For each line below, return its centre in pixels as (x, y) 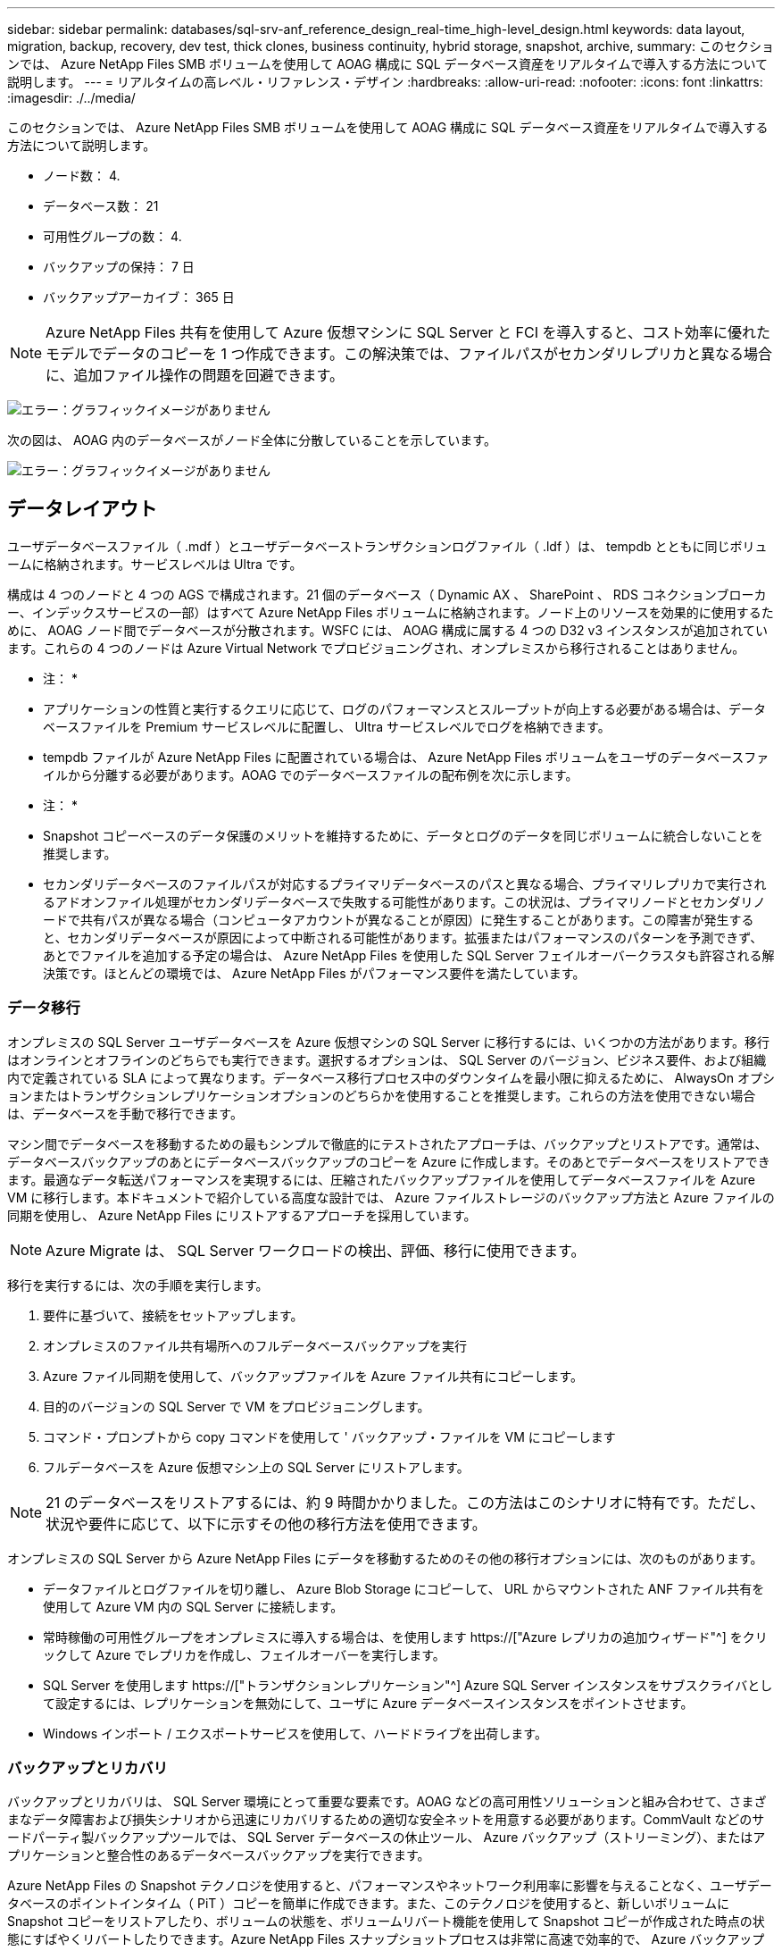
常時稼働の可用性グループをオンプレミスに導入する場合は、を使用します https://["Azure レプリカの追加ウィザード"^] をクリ (405, 1637)
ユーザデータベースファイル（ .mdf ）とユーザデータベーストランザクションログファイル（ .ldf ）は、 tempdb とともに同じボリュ (387, 546)
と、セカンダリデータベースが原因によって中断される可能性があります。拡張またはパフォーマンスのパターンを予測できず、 (403, 937)
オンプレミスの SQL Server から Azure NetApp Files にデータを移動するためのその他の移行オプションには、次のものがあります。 (385, 1558)
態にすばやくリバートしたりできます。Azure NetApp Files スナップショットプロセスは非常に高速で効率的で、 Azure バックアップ (386, 1939)
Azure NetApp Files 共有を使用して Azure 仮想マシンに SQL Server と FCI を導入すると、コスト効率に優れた (408, 332)
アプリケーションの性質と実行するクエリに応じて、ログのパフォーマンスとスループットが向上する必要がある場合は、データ (404, 708)
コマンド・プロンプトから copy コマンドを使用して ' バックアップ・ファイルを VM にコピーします (329, 1436)
